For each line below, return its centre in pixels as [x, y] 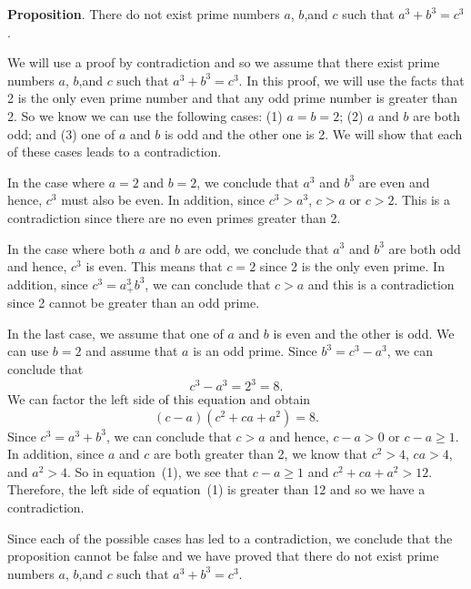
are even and [394, 182]
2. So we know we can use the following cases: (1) [145, 115]
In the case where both [71, 248]
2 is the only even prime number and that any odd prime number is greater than [233, 98]
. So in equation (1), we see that [158, 471]
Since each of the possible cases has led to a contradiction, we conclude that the [230, 538]
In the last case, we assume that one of [115, 333]
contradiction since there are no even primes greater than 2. [174, 217]
